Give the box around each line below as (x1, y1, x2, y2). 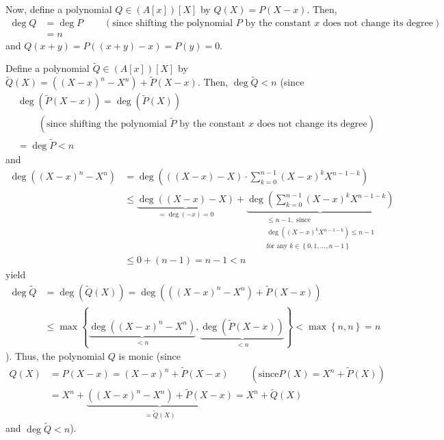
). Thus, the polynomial (5, 349, 105, 363)
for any (266, 242, 287, 249)
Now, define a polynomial (5, 2, 112, 16)
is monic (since (118, 349, 181, 363)
